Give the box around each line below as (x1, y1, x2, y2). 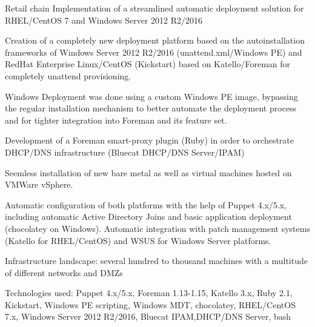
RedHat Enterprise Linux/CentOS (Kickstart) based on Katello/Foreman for (5, 58, 291, 70)
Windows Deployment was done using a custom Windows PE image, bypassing (5, 90, 298, 102)
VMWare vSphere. (5, 178, 73, 191)
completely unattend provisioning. (5, 69, 131, 82)
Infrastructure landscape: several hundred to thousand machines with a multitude (5, 254, 308, 267)
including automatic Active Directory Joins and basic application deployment (5, 210, 292, 223)
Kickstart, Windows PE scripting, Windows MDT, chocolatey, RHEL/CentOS (5, 298, 296, 311)
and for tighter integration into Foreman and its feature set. (5, 113, 227, 126)
